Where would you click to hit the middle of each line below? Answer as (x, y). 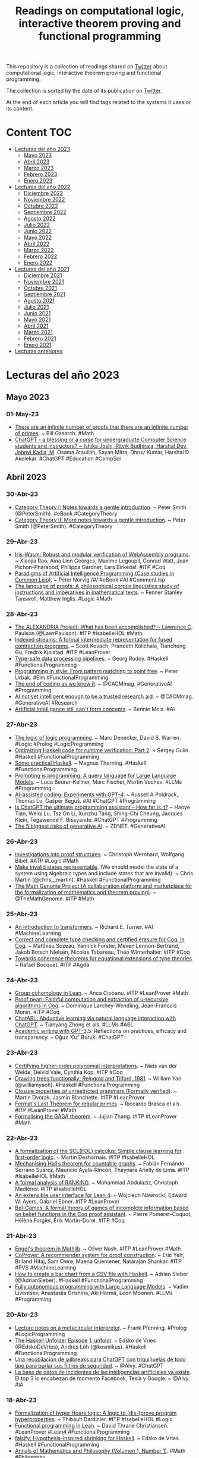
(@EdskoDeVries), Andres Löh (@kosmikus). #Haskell (80, 1347)
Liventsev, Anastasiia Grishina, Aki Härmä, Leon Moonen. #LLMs (94, 1293)
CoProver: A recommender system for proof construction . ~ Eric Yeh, (99, 1255)
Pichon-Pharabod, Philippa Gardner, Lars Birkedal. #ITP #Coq (90, 567)
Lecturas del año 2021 (42, 269)
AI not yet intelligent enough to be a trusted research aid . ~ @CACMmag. (104, 696)
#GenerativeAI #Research (46, 703)
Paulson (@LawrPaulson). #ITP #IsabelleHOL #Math (78, 633)
